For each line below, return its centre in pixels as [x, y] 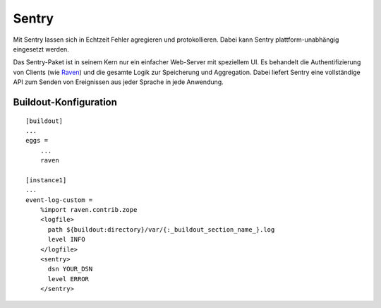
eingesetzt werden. [41, 49]
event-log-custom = [59, 200]
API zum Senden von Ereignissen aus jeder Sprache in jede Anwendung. [118, 82]
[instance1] [46, 180]
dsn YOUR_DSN [70, 269]
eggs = [37, 141]
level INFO [66, 239]
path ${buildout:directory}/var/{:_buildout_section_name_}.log [161, 229]
